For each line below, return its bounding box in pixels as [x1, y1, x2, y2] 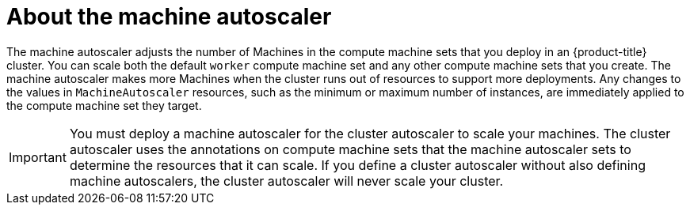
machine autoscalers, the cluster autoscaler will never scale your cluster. [69, 172, 504, 189]
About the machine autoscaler [6, 3, 332, 30]
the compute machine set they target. [6, 98, 202, 112]
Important [9, 149, 67, 165]
